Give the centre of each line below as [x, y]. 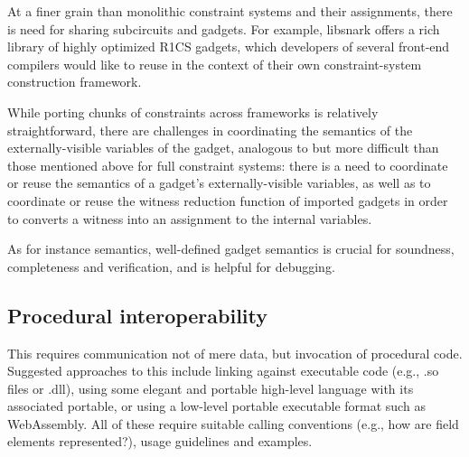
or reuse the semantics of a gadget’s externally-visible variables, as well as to [219, 183]
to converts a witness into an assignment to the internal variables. [190, 218]
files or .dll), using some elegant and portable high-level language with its [211, 388]
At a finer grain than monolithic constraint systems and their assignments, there [230, 11]
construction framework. [75, 82]
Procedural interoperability [138, 315]
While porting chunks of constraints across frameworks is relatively [193, 112]
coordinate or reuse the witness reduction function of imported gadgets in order [228, 200]
